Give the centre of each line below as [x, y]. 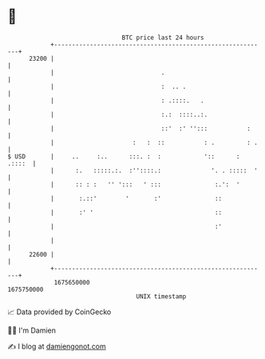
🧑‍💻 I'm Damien [32, 330]
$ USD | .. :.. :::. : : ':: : [124, 156]
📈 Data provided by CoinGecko [59, 312]
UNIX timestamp [161, 296]
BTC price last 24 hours [163, 38]
